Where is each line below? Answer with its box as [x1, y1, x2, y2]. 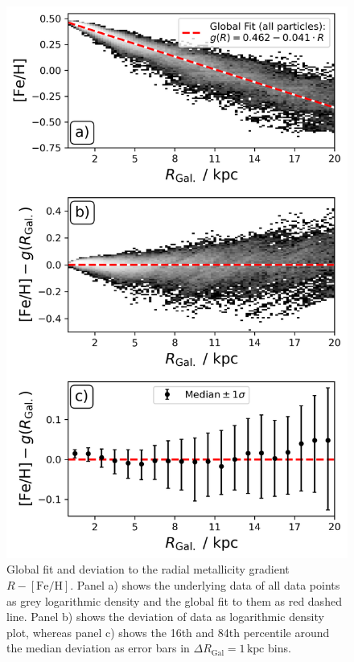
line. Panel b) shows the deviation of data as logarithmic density [6, 608, 324, 625]
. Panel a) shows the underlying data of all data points [70, 577, 340, 594]
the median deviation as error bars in [6, 639, 190, 656]
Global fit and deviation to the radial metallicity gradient [6, 561, 290, 578]
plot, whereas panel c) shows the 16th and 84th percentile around [6, 623, 330, 640]
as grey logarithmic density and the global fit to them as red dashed [6, 592, 342, 609]
